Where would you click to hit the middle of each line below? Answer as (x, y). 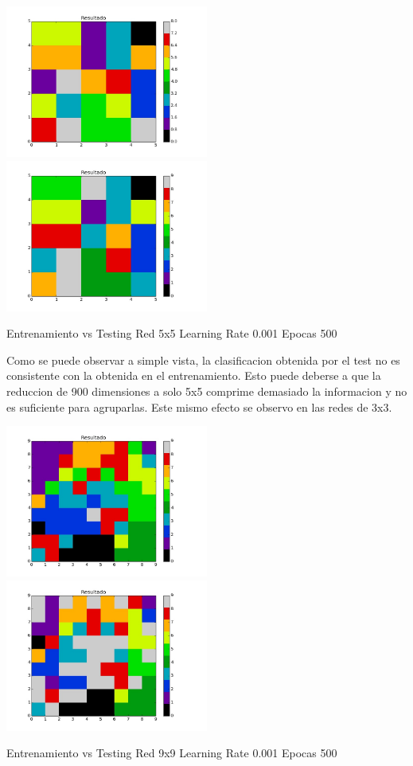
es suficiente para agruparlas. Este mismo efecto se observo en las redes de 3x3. (199, 406)
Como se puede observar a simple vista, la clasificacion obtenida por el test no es (203, 360)
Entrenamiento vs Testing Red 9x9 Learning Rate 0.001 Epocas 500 (172, 753)
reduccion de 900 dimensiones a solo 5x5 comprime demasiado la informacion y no (207, 391)
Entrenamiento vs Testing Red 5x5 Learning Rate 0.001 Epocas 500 (172, 333)
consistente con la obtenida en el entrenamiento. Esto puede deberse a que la (194, 375)
